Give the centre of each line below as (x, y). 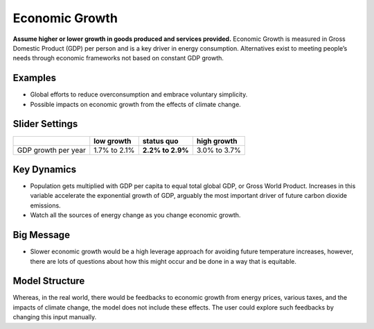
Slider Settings (45, 124)
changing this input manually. (55, 317)
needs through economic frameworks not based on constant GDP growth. (118, 58)
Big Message (42, 235)
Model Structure (49, 281)
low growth (113, 141)
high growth (217, 141)
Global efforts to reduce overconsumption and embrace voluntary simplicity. (139, 94)
